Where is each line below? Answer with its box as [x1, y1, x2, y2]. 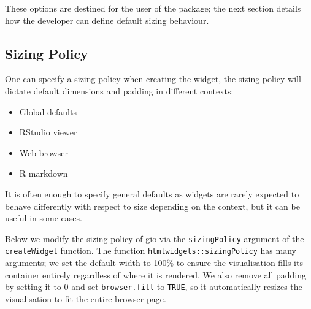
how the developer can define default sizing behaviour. [5, 13, 209, 26]
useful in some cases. [5, 212, 82, 224]
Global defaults [19, 105, 77, 118]
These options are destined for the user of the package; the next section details [5, 2, 301, 14]
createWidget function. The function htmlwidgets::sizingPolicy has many [5, 244, 296, 257]
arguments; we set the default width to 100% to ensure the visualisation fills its [5, 256, 303, 269]
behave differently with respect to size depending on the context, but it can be [5, 199, 300, 212]
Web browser [19, 146, 68, 159]
